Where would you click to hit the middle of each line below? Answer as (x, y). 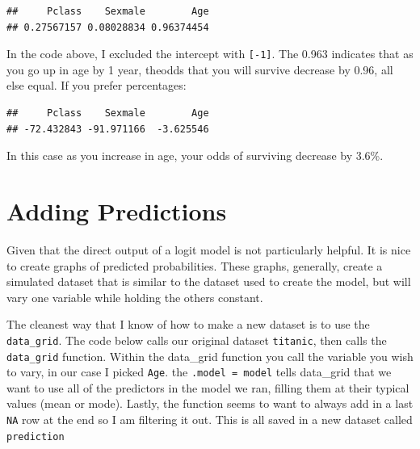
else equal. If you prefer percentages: (97, 85)
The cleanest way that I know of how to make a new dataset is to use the (188, 324)
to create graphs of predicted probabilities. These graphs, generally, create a (195, 265)
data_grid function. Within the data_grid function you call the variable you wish (210, 356)
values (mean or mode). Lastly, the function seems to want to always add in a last (210, 403)
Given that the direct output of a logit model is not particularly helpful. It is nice (209, 249)
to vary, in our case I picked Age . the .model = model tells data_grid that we (199, 372)
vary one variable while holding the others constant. (135, 297)
